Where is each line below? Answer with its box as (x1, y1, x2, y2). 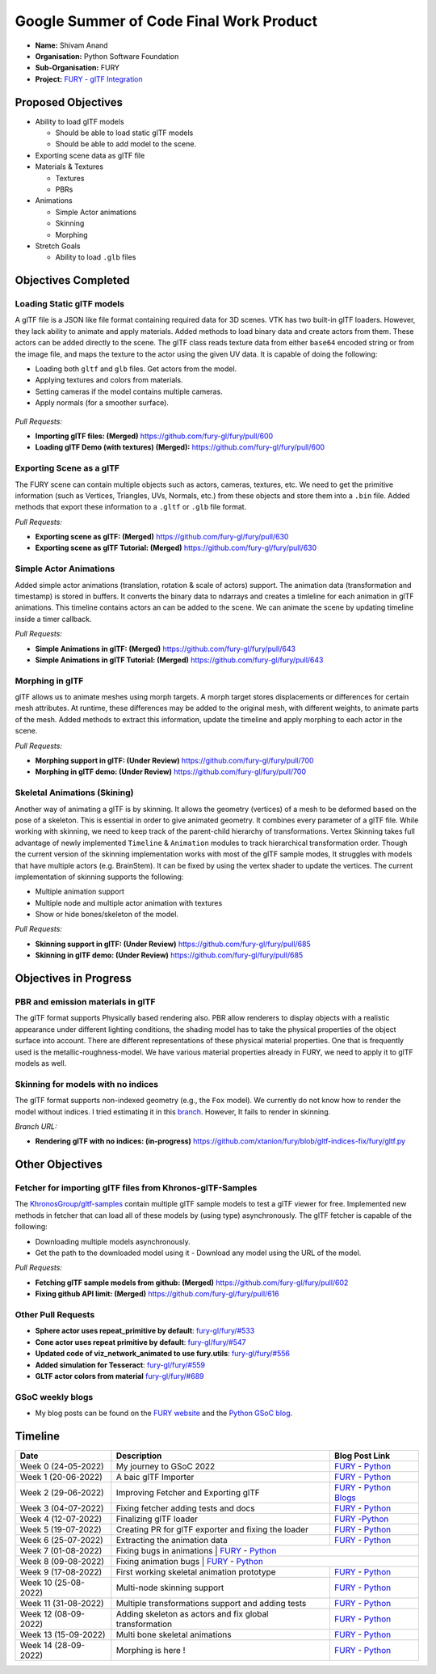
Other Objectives (15, 1157, 103, 1172)
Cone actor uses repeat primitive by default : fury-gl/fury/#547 (35, 1337, 246, 1346)
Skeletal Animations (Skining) (15, 787, 134, 798)
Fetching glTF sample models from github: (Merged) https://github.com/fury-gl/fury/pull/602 (35, 1278, 349, 1287)
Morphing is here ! (115, 1644, 186, 1655)
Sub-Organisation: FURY (35, 63, 120, 73)
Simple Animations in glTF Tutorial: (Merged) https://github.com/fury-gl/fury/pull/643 (35, 655, 324, 665)
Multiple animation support (35, 886, 125, 897)
